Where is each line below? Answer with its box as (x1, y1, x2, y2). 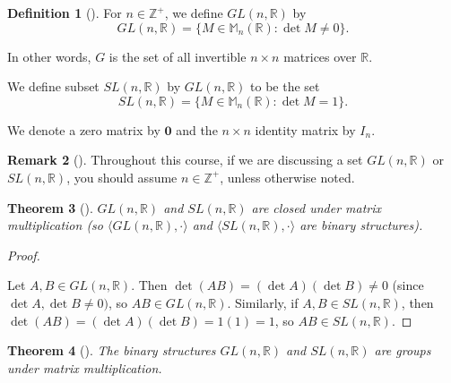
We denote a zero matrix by (7, 120, 160, 139)
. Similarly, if (227, 293, 299, 311)
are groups (374, 341, 431, 360)
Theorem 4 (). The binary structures (7, 341, 216, 360)
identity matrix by (255, 120, 356, 139)
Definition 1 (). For (7, 4, 122, 21)
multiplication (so (7, 216, 104, 234)
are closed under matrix (251, 198, 382, 217)
